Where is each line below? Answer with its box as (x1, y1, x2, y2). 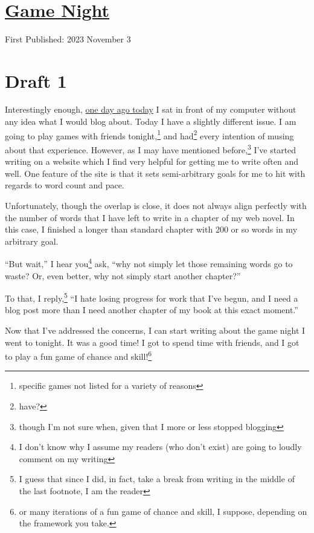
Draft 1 (5, 68, 67, 93)
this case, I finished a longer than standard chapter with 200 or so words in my (5, 223, 298, 236)
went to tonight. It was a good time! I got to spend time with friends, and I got (5, 336, 300, 348)
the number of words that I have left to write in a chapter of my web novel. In (5, 211, 295, 223)
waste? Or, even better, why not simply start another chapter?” (5, 269, 241, 282)
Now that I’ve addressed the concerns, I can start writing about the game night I (5, 323, 306, 336)
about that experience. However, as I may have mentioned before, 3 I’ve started (5, 141, 296, 156)
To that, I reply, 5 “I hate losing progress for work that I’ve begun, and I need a (5, 290, 298, 304)
